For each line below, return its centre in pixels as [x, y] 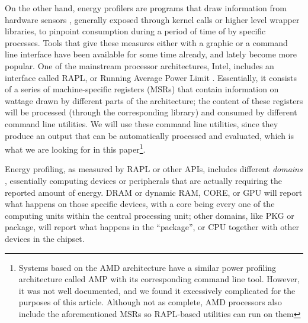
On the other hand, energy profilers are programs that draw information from [146, 8]
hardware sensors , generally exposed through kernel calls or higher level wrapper [152, 19]
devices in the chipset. [45, 238]
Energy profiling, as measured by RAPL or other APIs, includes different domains [154, 169]
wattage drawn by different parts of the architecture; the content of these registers [154, 100]
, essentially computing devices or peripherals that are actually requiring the [144, 180]
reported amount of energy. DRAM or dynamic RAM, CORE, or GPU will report [154, 192]
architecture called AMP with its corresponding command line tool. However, [159, 279]
